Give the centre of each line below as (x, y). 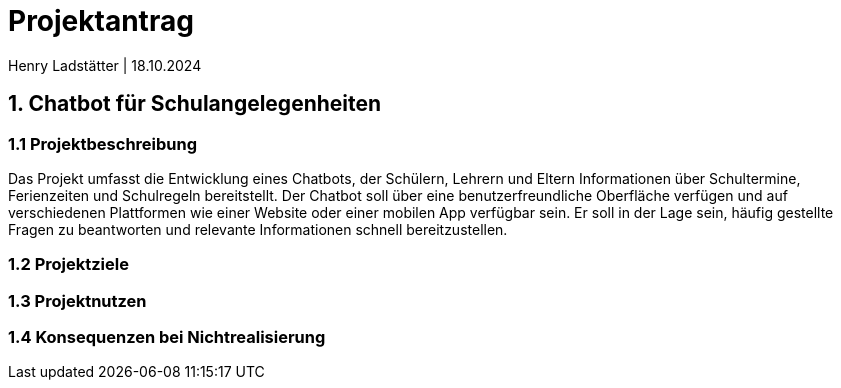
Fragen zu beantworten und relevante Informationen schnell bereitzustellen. (258, 229)
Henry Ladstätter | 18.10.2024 (105, 65)
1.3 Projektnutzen (77, 300)
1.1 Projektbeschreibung (103, 143)
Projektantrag (101, 21)
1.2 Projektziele (68, 264)
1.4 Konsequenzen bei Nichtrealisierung (167, 337)
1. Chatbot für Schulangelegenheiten (195, 104)
